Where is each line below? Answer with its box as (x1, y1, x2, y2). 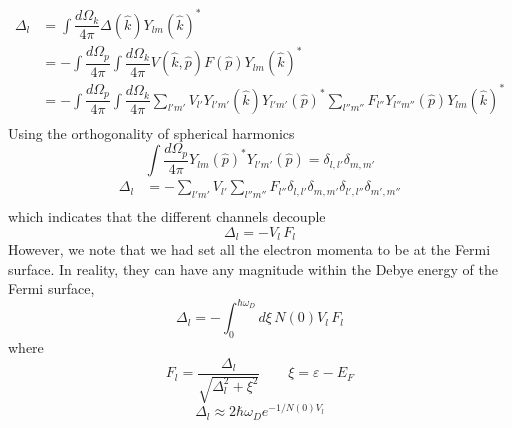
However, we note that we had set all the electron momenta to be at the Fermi (8, 239, 491, 260)
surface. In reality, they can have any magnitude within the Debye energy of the (8, 258, 498, 279)
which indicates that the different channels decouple (8, 205, 326, 226)
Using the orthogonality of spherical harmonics (8, 122, 295, 143)
